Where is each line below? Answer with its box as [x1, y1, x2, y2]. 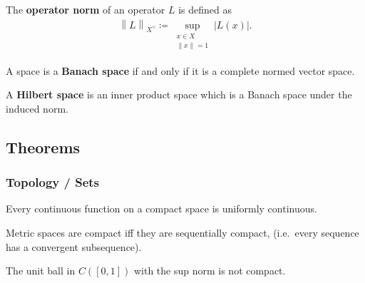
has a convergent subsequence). [6, 239, 142, 254]
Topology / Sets [6, 173, 100, 191]
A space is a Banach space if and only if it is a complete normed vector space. [6, 63, 355, 78]
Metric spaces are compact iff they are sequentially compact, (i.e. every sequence [6, 225, 359, 240]
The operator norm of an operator [6, 2, 165, 16]
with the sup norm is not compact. [133, 263, 286, 278]
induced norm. [6, 101, 68, 115]
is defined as [178, 2, 232, 16]
